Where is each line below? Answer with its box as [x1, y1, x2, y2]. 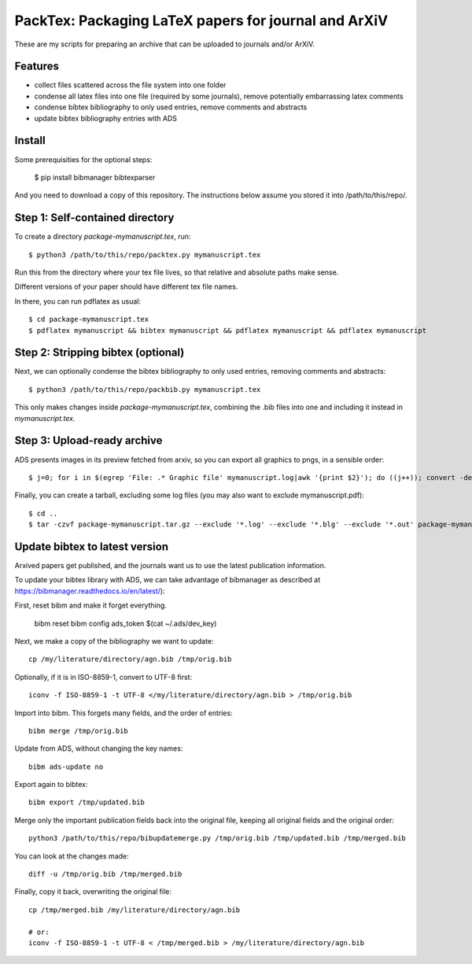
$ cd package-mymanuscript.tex [28, 315, 149, 324]
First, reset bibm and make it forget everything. [14, 600, 167, 610]
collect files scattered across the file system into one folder [34, 80, 227, 90]
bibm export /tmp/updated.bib [28, 798, 146, 807]
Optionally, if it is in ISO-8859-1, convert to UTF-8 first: [14, 672, 193, 681]
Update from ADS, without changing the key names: [14, 744, 183, 753]
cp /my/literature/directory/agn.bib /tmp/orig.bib [28, 655, 232, 664]
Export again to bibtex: [14, 780, 88, 789]
